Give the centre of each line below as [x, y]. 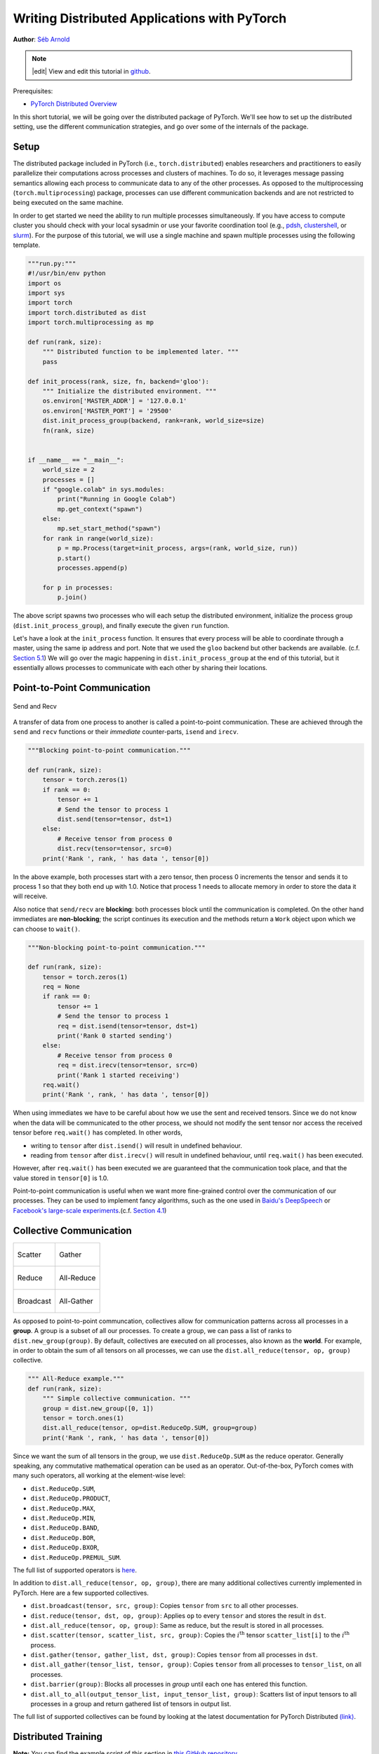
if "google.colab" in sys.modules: [104, 489]
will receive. [31, 896]
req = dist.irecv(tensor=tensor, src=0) [128, 1065]
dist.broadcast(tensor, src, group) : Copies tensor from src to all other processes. [164, 1606]
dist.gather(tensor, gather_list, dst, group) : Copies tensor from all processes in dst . [174, 1655]
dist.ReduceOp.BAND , [65, 1528]
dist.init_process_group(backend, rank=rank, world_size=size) [154, 421]
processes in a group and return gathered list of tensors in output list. [131, 1704]
